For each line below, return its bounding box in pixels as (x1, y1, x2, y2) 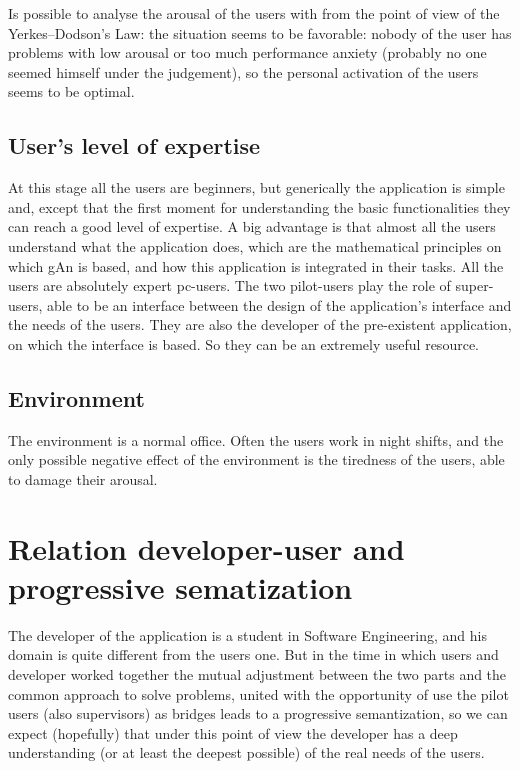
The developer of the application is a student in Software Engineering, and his (8, 624, 487, 645)
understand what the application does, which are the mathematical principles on (8, 235, 502, 256)
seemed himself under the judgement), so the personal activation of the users (8, 61, 479, 82)
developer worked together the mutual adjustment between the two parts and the (8, 664, 507, 684)
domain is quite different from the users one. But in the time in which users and (8, 644, 499, 665)
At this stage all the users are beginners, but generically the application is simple (8, 177, 505, 198)
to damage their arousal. (8, 468, 158, 489)
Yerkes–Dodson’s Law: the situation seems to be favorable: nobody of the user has (8, 22, 512, 43)
